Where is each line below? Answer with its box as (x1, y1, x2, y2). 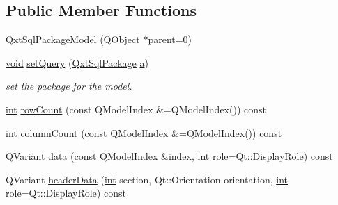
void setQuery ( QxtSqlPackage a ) (6, 55, 148, 69)
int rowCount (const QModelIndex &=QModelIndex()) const (6, 101, 266, 116)
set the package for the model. (6, 79, 132, 93)
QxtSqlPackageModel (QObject (6, 32, 140, 47)
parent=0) (148, 32, 192, 47)
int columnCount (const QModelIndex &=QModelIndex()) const (6, 125, 282, 140)
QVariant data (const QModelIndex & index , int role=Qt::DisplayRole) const (6, 149, 333, 163)
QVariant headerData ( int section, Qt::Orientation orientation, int (6, 172, 288, 186)
